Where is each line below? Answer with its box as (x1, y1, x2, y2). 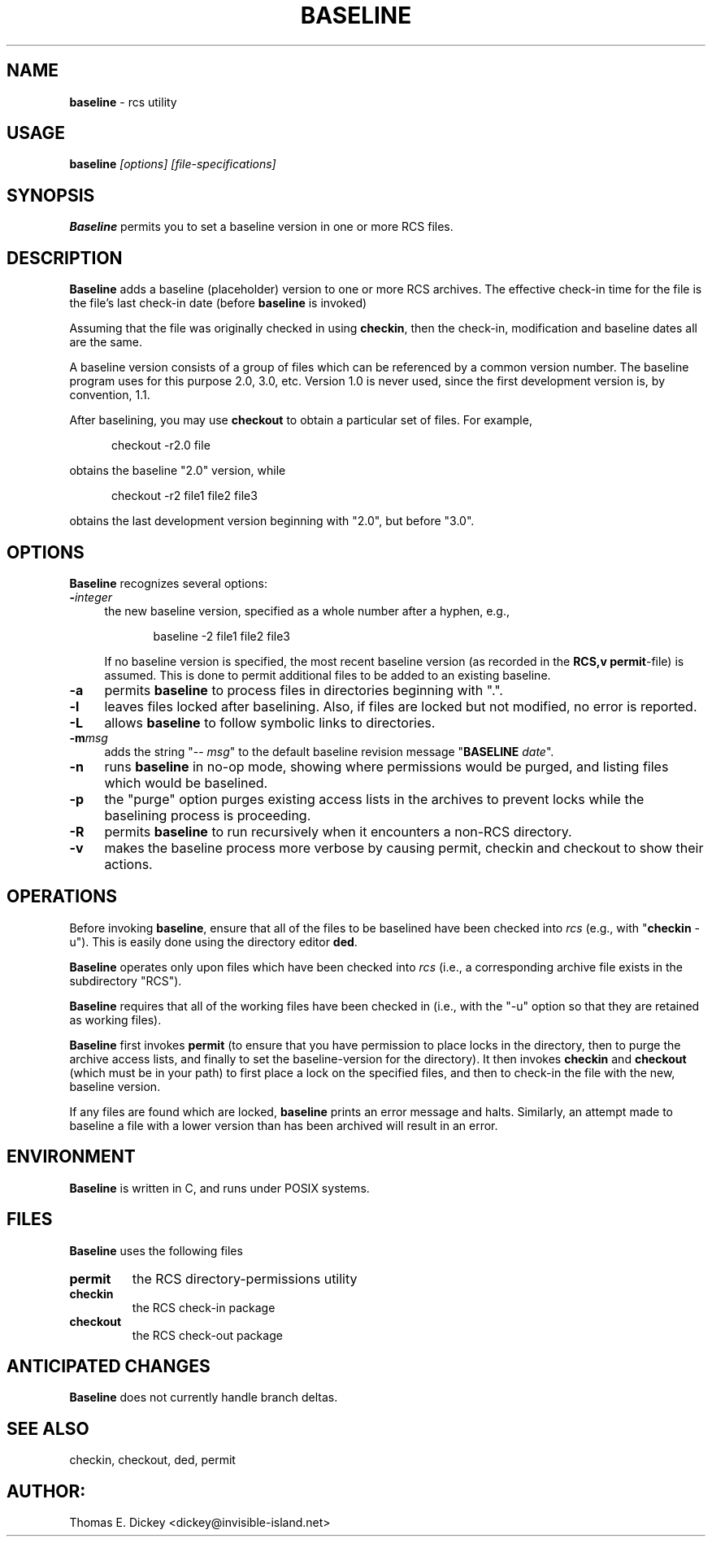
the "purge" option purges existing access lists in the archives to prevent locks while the (104, 790, 645, 807)
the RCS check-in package (132, 1300, 276, 1315)
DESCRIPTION (7, 247, 123, 268)
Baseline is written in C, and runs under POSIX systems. (69, 1180, 370, 1195)
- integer (69, 589, 113, 604)
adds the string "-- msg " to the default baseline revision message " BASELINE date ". (104, 744, 554, 758)
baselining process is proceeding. (104, 806, 311, 824)
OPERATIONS (7, 886, 117, 907)
